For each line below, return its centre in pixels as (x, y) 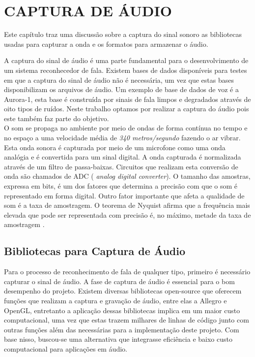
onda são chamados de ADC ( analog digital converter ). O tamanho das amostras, (127, 176)
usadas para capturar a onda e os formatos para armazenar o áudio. (106, 44)
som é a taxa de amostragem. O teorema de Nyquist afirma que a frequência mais (127, 205)
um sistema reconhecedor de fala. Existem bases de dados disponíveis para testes (126, 70)
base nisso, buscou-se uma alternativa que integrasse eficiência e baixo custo (118, 339)
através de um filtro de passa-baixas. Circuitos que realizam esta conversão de (121, 166)
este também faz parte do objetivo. (57, 118)
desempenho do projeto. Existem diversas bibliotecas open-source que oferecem (123, 291)
